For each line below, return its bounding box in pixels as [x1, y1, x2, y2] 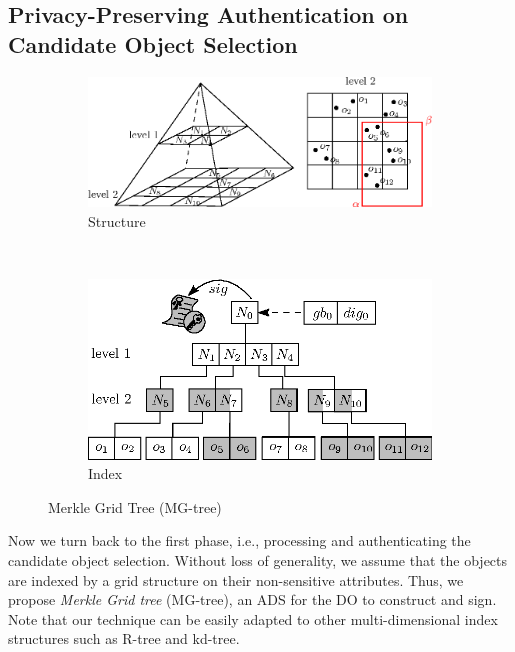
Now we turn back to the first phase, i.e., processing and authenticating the [8, 530, 471, 551]
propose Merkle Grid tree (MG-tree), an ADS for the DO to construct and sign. [8, 589, 497, 610]
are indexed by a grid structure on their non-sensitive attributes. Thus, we [8, 569, 464, 590]
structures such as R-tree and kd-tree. [8, 628, 240, 649]
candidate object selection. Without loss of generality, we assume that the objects [8, 549, 508, 570]
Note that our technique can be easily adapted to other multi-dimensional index [8, 608, 498, 629]
